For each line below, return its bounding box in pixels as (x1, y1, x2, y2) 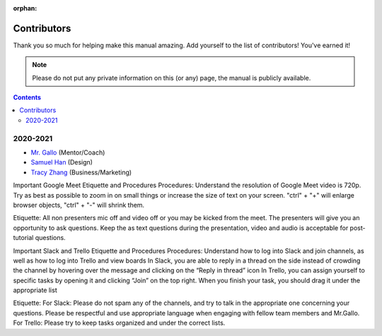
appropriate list (13, 286, 57, 294)
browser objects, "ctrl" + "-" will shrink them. (13, 200, 145, 209)
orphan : (13, 4, 37, 12)
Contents (13, 93, 42, 102)
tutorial (13, 234, 34, 242)
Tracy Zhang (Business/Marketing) (30, 168, 132, 176)
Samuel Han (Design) (30, 158, 93, 167)
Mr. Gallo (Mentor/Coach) (30, 148, 105, 157)
